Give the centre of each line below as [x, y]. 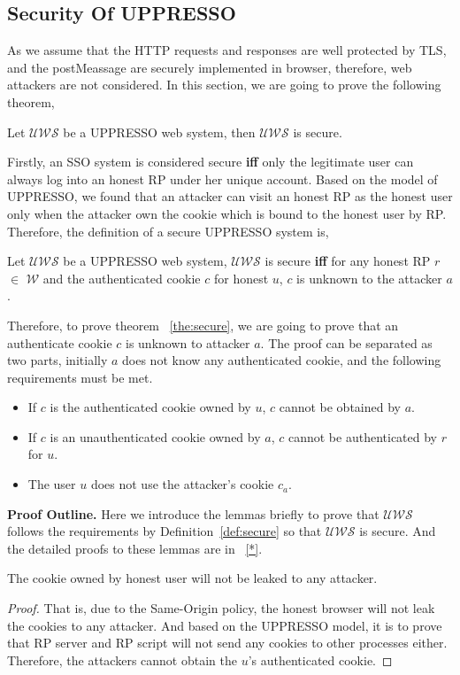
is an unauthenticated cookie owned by [155, 436]
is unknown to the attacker [369, 278]
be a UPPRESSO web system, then [159, 132]
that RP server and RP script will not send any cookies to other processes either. [227, 643]
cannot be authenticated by [362, 436]
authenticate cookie [60, 342]
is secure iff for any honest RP [348, 261]
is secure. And [398, 531]
